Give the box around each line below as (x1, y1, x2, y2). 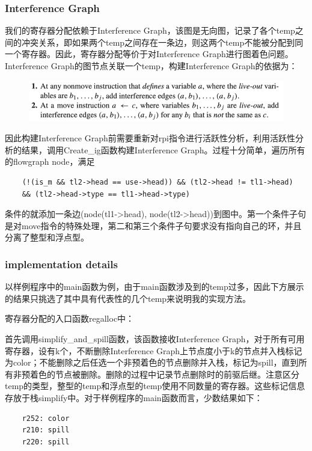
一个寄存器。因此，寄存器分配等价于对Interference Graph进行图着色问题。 (5, 48, 293, 60)
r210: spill (22, 426, 70, 435)
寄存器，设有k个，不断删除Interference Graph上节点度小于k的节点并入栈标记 (5, 344, 302, 357)
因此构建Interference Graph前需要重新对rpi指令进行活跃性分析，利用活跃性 (5, 132, 295, 144)
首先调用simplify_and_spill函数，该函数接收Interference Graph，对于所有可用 (5, 333, 305, 345)
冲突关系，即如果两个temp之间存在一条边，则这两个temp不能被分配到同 (21, 35, 304, 48)
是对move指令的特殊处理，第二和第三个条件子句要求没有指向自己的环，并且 (5, 219, 302, 232)
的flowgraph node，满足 (5, 155, 95, 168)
